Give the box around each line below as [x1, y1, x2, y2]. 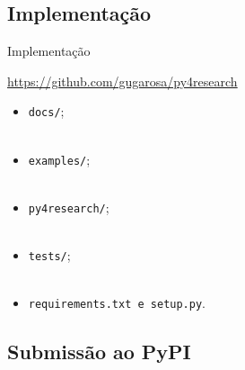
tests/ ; [28, 246, 71, 265]
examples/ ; [28, 149, 91, 168]
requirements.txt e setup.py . [28, 293, 206, 312]
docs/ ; [28, 102, 65, 121]
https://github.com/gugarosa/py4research [7, 71, 238, 90]
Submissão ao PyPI [7, 338, 191, 365]
